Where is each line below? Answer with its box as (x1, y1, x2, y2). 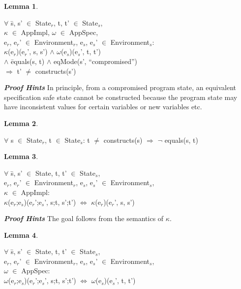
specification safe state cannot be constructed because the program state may (4, 92, 238, 102)
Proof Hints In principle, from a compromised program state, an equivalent (4, 82, 237, 93)
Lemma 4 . (4, 229, 38, 240)
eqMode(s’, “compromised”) (53, 56, 138, 66)
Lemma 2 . (4, 118, 38, 128)
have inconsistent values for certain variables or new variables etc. (4, 101, 202, 112)
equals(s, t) (164, 134, 198, 145)
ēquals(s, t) (11, 56, 45, 66)
